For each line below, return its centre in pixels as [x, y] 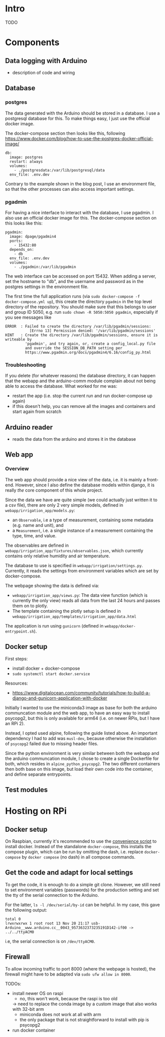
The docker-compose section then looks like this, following [65, 133]
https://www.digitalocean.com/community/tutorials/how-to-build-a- [81, 692]
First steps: [17, 659]
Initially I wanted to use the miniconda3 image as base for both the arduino [81, 707]
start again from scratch [37, 411]
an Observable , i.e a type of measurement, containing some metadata [83, 520]
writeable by [19, 339]
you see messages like [28, 317]
